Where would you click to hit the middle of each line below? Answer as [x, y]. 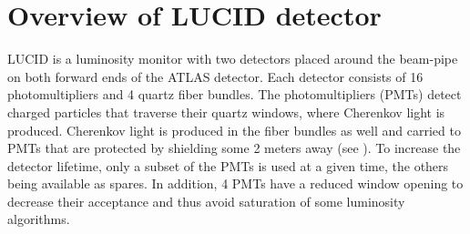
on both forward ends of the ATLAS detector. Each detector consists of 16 [215, 76]
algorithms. [39, 219]
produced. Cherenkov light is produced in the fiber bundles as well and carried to [234, 130]
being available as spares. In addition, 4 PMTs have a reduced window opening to [235, 183]
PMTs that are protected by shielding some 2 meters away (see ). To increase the [234, 148]
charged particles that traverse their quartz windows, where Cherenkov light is [226, 112]
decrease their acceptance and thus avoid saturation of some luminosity [206, 201]
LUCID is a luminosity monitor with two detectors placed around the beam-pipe [233, 59]
